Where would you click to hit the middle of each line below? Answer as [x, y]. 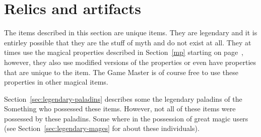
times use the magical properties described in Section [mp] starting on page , [124, 52]
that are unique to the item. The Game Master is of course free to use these [121, 72]
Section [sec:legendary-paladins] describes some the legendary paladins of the [123, 98]
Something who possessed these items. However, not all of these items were [120, 109]
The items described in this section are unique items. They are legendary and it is [131, 32]
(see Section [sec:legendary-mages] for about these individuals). [102, 128]
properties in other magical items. [56, 82]
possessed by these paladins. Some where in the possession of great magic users [126, 118]
